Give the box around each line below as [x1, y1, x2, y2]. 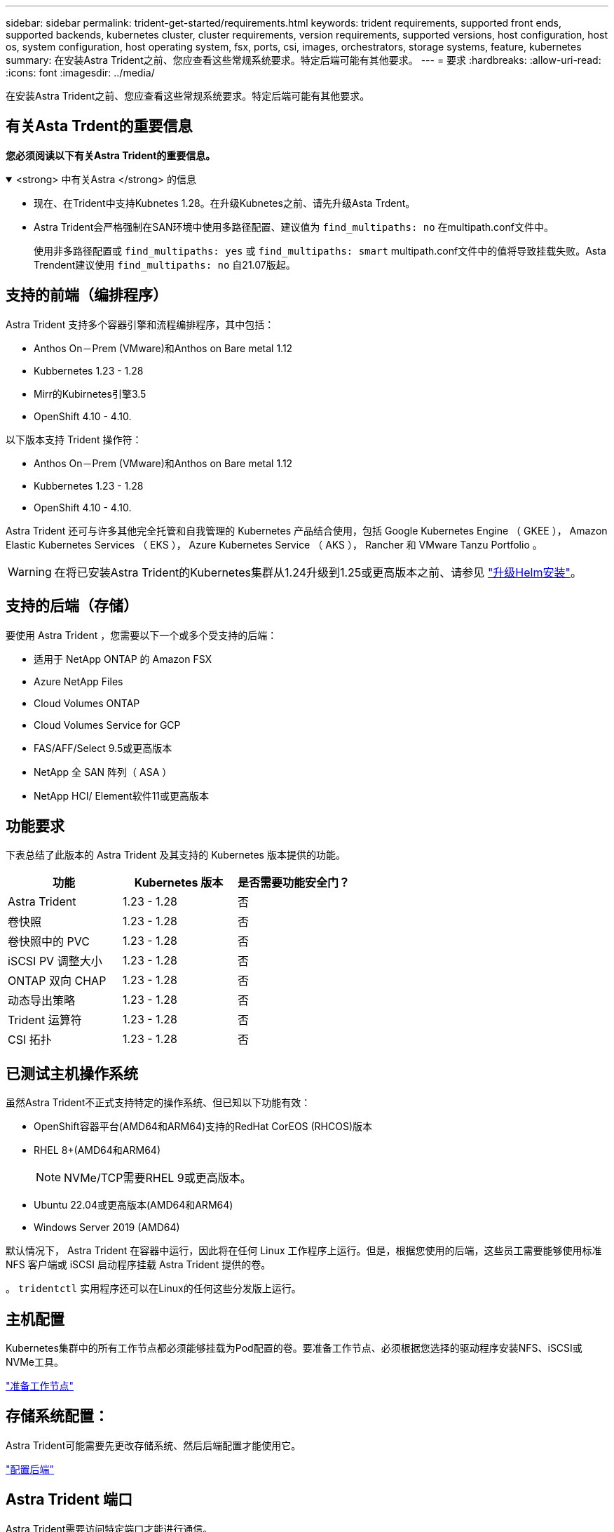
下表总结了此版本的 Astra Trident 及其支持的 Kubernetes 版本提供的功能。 [6, 849, 346, 861]
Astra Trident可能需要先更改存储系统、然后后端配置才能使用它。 [6, 1439, 301, 1451]
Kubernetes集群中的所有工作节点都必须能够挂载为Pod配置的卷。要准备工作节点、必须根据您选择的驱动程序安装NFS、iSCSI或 [6, 1342, 582, 1355]
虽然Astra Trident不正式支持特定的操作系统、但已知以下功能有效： [6, 1096, 311, 1109]
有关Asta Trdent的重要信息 [6, 117, 193, 135]
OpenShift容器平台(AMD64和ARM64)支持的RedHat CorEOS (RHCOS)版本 [34, 1120, 373, 1133]
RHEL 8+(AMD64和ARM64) [34, 1144, 161, 1157]
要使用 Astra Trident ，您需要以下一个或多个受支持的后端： [6, 629, 278, 641]
